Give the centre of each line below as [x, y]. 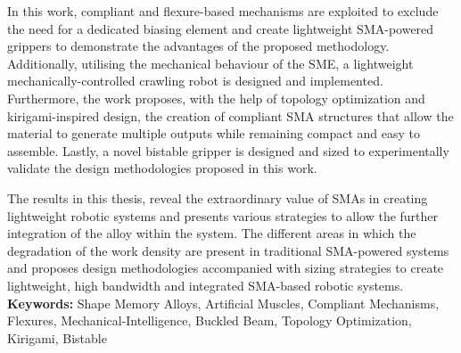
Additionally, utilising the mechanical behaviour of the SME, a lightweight [210, 63]
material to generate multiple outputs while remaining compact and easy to [214, 133]
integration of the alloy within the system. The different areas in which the [212, 233]
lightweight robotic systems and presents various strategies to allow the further [223, 215]
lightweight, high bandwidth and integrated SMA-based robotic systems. [206, 285]
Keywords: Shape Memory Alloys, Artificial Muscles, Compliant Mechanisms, [223, 303]
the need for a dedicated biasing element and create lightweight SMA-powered [221, 28]
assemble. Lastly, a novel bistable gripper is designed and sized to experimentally [228, 150]
